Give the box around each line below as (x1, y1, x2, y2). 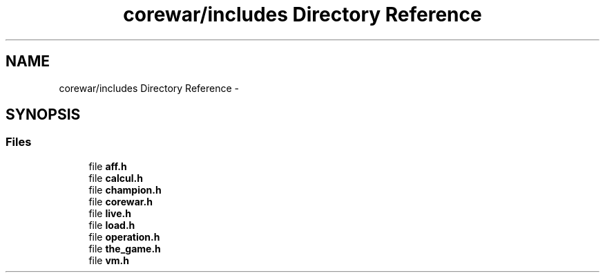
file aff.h (88, 160, 127, 172)
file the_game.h (88, 242, 161, 254)
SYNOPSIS (6, 106, 81, 124)
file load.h (88, 219, 135, 231)
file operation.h (88, 230, 160, 243)
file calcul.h (88, 172, 143, 184)
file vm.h (88, 254, 130, 266)
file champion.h (88, 183, 162, 196)
